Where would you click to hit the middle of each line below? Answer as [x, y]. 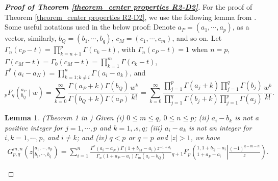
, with [126, 49]
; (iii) [154, 127]
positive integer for [34, 127]
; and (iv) [92, 137]
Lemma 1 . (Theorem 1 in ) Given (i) [65, 118]
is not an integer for [220, 127]
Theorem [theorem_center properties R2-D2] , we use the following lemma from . [131, 17]
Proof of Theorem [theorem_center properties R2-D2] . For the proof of [129, 7]
